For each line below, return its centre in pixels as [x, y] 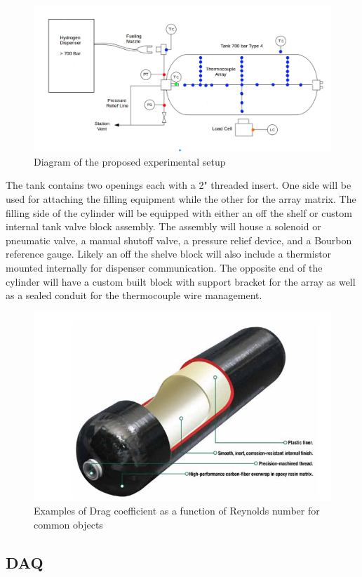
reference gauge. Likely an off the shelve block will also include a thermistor [169, 254]
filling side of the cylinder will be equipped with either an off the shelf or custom [179, 212]
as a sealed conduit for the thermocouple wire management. [134, 295]
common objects [68, 524]
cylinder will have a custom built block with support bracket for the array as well [181, 281]
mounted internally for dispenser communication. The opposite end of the [164, 268]
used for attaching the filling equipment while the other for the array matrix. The [181, 199]
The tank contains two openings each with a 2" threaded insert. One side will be [179, 185]
